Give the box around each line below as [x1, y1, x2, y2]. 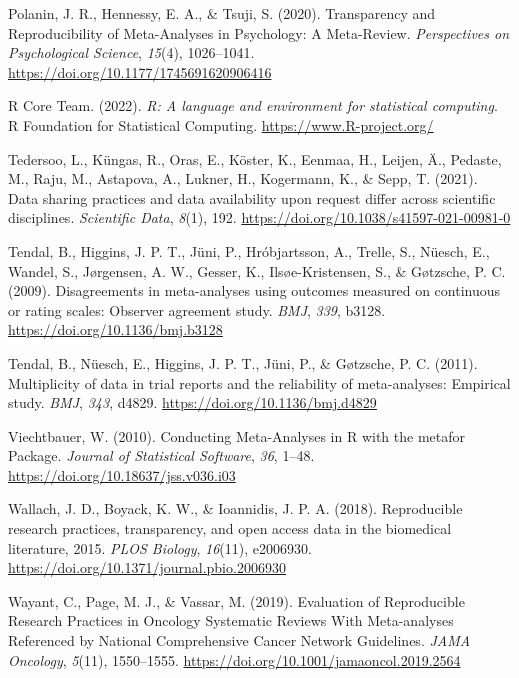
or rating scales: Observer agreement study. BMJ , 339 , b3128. [8, 299, 386, 320]
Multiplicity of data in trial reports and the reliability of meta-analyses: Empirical [8, 372, 511, 393]
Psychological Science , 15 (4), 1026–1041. [8, 42, 255, 63]
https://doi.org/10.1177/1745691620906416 [8, 61, 272, 82]
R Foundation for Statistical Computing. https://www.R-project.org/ [8, 114, 434, 135]
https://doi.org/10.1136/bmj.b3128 [8, 319, 223, 340]
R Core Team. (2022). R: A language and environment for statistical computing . [8, 95, 498, 116]
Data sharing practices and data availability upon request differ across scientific [8, 187, 496, 208]
